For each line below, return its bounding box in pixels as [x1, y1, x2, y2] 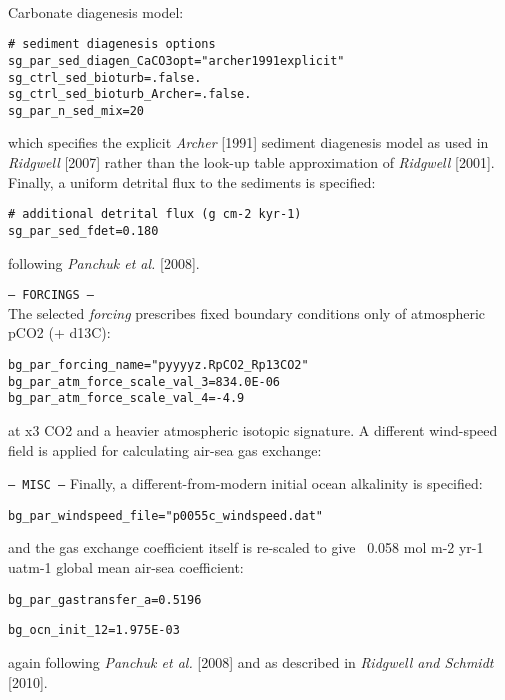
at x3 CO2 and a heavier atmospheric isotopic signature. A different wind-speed [8, 419, 498, 440]
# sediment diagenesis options [8, 37, 216, 52]
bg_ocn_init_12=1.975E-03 [8, 623, 180, 638]
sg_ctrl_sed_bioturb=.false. [8, 70, 202, 85]
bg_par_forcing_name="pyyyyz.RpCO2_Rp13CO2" [8, 358, 309, 372]
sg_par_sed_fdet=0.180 [8, 223, 159, 238]
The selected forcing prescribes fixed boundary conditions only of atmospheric [8, 302, 486, 323]
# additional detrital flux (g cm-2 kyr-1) [8, 207, 302, 222]
